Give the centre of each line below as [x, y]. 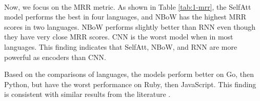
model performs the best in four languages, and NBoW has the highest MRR [125, 17]
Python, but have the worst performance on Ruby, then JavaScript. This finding [130, 84]
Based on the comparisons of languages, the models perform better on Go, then [129, 74]
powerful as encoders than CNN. [55, 57]
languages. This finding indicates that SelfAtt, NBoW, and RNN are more [121, 46]
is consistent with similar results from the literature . [87, 94]
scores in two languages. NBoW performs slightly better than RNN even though [130, 26]
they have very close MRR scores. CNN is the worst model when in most [119, 37]
